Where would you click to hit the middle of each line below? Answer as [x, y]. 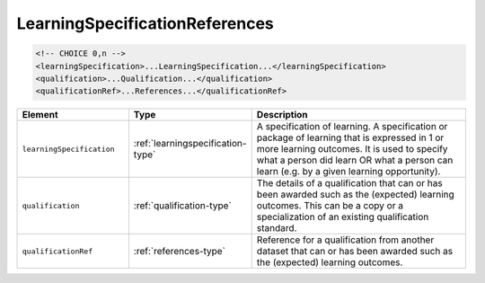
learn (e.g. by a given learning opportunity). [348, 172]
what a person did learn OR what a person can [355, 160]
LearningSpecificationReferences [145, 23]
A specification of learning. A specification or [352, 127]
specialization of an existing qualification [343, 217]
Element [40, 115]
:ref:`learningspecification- [190, 144]
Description [282, 115]
